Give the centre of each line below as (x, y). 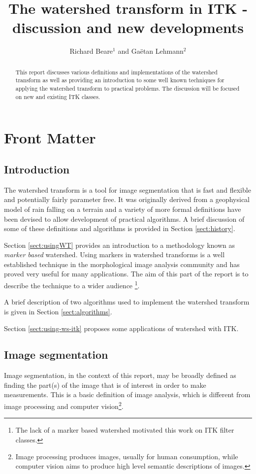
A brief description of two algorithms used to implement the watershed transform (127, 302)
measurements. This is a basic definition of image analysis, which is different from (127, 394)
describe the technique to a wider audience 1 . (72, 285)
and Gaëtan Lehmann (151, 51)
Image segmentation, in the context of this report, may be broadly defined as (120, 375)
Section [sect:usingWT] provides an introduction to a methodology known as (120, 245)
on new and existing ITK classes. (58, 96)
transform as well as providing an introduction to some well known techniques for (120, 80)
